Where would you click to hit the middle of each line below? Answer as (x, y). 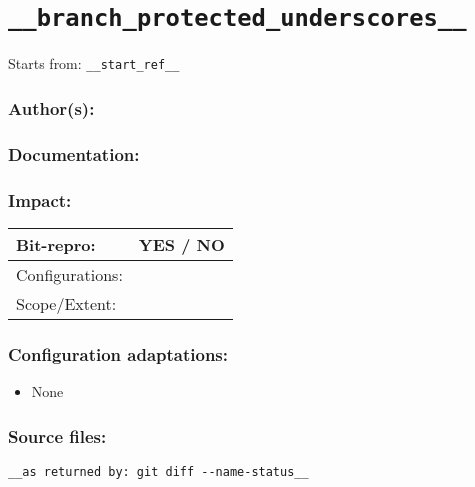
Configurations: (69, 274)
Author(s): (51, 107)
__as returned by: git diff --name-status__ (158, 471)
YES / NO (181, 244)
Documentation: (74, 153)
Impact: (40, 199)
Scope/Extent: (66, 303)
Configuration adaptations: (118, 353)
